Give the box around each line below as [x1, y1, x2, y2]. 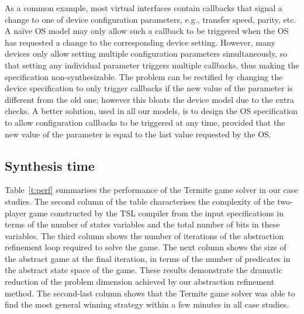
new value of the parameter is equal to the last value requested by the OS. [5, 127, 271, 140]
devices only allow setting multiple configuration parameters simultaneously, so [5, 47, 288, 60]
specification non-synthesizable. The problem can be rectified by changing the [5, 70, 283, 82]
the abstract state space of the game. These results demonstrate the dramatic [5, 264, 282, 276]
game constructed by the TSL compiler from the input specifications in [29, 206, 284, 219]
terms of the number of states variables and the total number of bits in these [5, 218, 280, 230]
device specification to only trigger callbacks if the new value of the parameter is [5, 82, 293, 94]
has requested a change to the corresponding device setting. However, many [5, 36, 275, 48]
